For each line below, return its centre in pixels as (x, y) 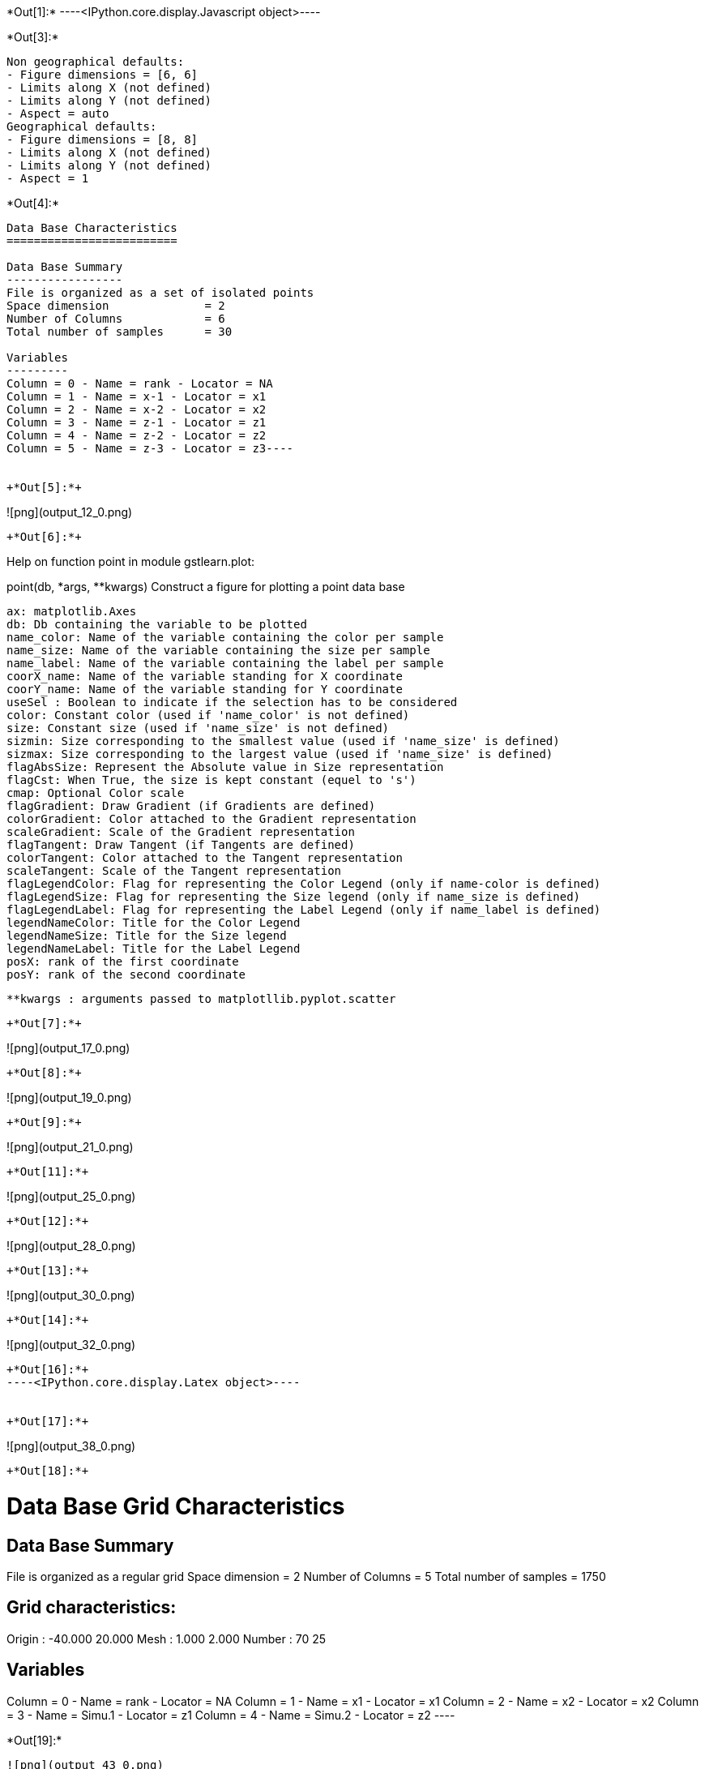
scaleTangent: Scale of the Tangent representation (174, 871)
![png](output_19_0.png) (69, 1097)
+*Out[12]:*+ (48, 1221)
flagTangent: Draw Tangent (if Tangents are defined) (181, 845)
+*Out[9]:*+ (44, 1122)
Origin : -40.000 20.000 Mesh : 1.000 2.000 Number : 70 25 (167, 1638)
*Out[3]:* (33, 37)
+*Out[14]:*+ (48, 1320)
